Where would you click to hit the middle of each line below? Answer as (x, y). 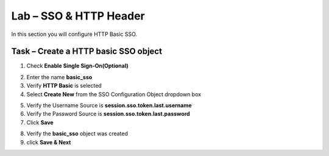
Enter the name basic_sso (59, 77)
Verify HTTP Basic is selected (64, 86)
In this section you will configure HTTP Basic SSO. (74, 34)
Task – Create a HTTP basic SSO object (87, 51)
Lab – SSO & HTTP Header (78, 16)
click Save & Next (49, 142)
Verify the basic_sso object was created (77, 133)
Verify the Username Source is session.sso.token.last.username (109, 105)
